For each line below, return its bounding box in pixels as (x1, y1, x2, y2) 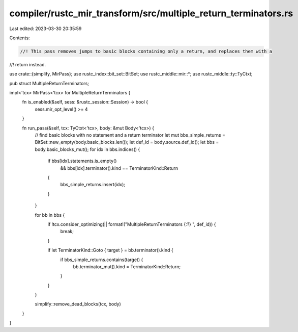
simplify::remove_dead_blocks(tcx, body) (35, 301, 122, 307)
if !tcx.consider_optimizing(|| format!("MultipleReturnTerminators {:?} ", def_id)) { (47, 221, 216, 227)
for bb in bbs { (35, 212, 65, 218)
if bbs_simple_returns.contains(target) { (60, 257, 143, 263)
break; (60, 228, 74, 235)
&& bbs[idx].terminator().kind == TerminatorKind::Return (60, 165, 178, 171)
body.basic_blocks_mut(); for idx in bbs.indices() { (35, 146, 140, 152)
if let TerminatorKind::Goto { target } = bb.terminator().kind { (47, 247, 173, 253)
